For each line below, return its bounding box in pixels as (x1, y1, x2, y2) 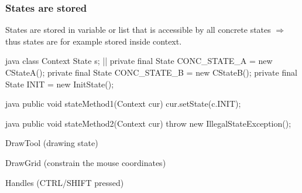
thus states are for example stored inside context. (5, 35, 182, 47)
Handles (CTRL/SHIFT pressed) (5, 176, 124, 188)
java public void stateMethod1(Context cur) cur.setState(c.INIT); (5, 97, 241, 110)
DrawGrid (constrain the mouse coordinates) (5, 156, 166, 168)
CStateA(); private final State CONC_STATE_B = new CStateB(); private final (5, 66, 297, 78)
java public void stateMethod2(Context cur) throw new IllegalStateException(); (5, 117, 291, 129)
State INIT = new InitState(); (5, 77, 114, 90)
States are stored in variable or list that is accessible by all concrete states (5, 23, 271, 36)
